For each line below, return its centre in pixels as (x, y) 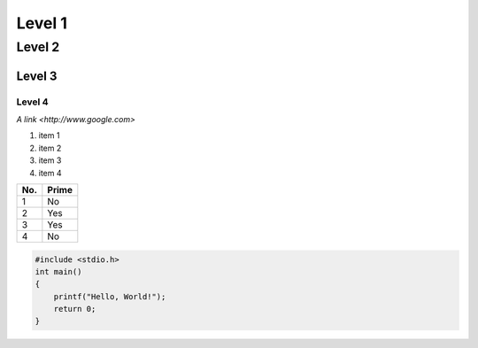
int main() (58, 271)
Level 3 (37, 76)
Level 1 (42, 23)
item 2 (50, 148)
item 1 (49, 135)
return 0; (75, 309)
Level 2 (38, 47)
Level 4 (32, 102)
